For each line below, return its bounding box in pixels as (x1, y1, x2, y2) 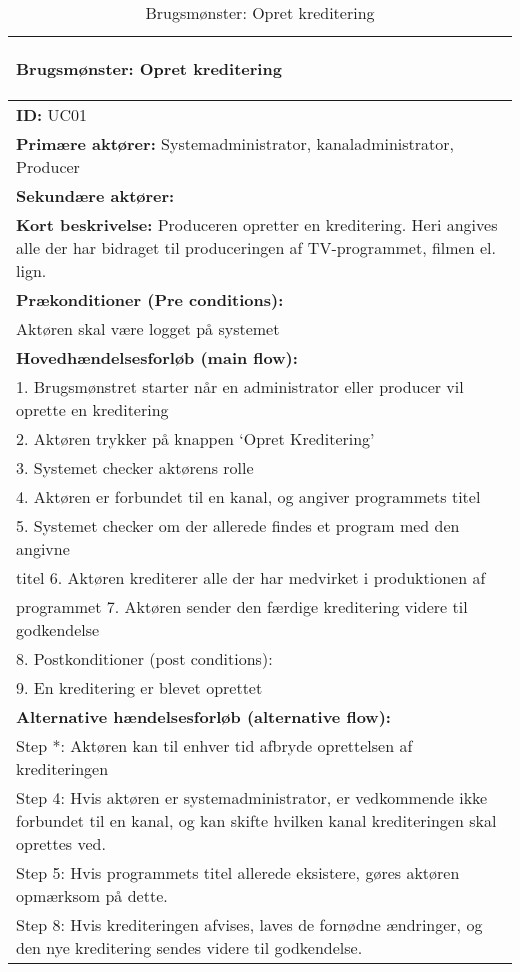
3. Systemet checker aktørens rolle (16, 456, 254, 479)
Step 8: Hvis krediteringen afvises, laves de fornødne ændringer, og (16, 913, 483, 936)
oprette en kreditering (16, 398, 169, 421)
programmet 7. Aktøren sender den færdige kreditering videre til (16, 595, 468, 618)
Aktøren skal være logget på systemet (16, 317, 280, 340)
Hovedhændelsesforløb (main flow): (16, 346, 298, 369)
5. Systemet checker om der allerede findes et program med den (16, 514, 460, 537)
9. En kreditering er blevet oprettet (16, 676, 263, 699)
